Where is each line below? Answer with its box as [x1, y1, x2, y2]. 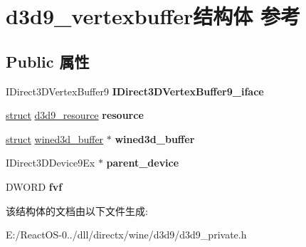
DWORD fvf [6, 179, 63, 194]
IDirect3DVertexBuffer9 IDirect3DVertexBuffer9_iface [6, 83, 264, 98]
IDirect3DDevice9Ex [6, 155, 95, 170]
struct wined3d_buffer [6, 131, 104, 146]
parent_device [106, 155, 179, 170]
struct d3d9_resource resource [6, 107, 144, 122]
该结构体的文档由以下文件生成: [6, 203, 148, 218]
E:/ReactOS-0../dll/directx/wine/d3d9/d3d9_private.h [6, 227, 247, 242]
